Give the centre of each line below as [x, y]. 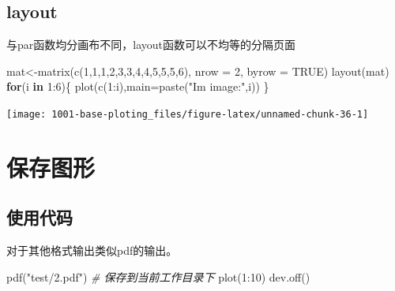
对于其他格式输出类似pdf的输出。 [92, 250]
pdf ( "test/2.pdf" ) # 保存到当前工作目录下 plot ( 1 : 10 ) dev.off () [158, 276]
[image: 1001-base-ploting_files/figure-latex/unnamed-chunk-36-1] [188, 114]
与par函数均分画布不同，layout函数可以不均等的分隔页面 [151, 45]
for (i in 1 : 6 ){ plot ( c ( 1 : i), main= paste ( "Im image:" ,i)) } [138, 86]
